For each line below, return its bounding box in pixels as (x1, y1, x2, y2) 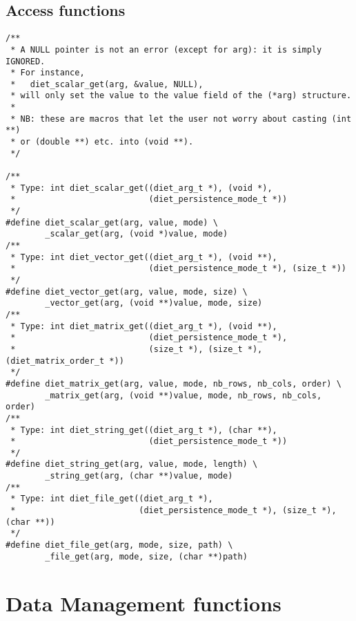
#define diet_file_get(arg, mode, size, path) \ (6, 540, 233, 550)
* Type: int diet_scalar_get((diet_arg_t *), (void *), (10, 183, 273, 193)
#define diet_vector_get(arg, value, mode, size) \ (6, 286, 248, 297)
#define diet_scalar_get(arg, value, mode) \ (6, 217, 218, 228)
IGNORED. (6, 56, 46, 66)
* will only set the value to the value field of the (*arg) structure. (10, 91, 352, 101)
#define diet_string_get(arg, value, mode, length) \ (6, 459, 258, 470)
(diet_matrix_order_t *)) (6, 355, 124, 366)
